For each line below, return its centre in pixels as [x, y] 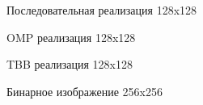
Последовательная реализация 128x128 [102, 10]
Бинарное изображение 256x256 [85, 91]
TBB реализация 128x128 [70, 64]
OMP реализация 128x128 [71, 37]
